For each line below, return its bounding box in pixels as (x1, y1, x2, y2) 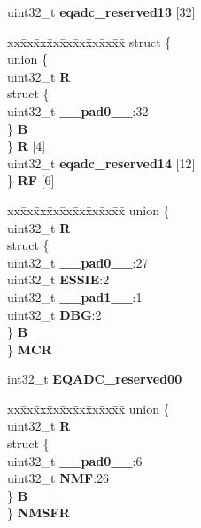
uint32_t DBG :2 (7, 305, 102, 323)
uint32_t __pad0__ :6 (7, 451, 143, 470)
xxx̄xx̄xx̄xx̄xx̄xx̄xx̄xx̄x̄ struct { (7, 32, 172, 50)
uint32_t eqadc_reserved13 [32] (7, 3, 196, 20)
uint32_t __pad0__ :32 (7, 101, 149, 120)
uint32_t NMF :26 (7, 469, 110, 487)
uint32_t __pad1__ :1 (7, 287, 143, 306)
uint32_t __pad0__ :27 (7, 252, 149, 271)
